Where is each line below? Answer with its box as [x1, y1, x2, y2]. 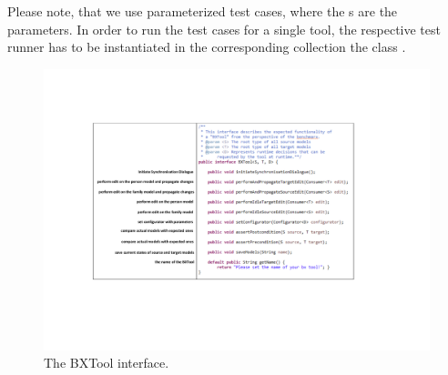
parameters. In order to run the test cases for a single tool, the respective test [7, 19, 441, 38]
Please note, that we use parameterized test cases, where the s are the [7, 2, 398, 20]
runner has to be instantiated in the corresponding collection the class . [7, 37, 406, 56]
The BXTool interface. [44, 353, 169, 372]
